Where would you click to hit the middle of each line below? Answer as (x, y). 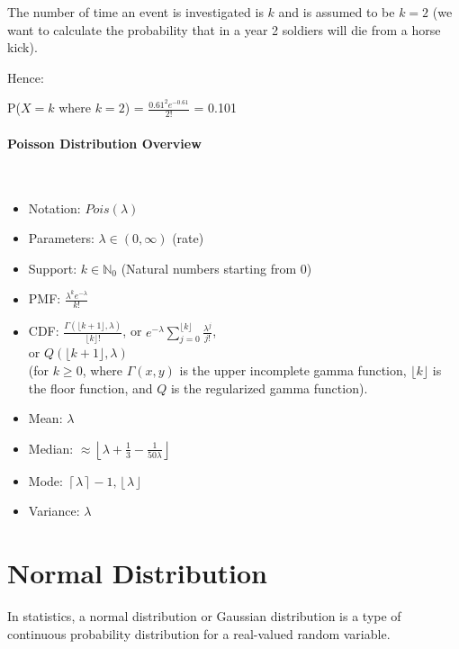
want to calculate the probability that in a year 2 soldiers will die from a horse (224, 29)
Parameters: (61, 238)
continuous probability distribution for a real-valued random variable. (199, 633)
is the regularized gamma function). (269, 388)
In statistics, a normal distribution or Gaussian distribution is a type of (204, 616)
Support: (53, 268)
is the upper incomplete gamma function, (293, 370)
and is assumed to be (337, 12)
